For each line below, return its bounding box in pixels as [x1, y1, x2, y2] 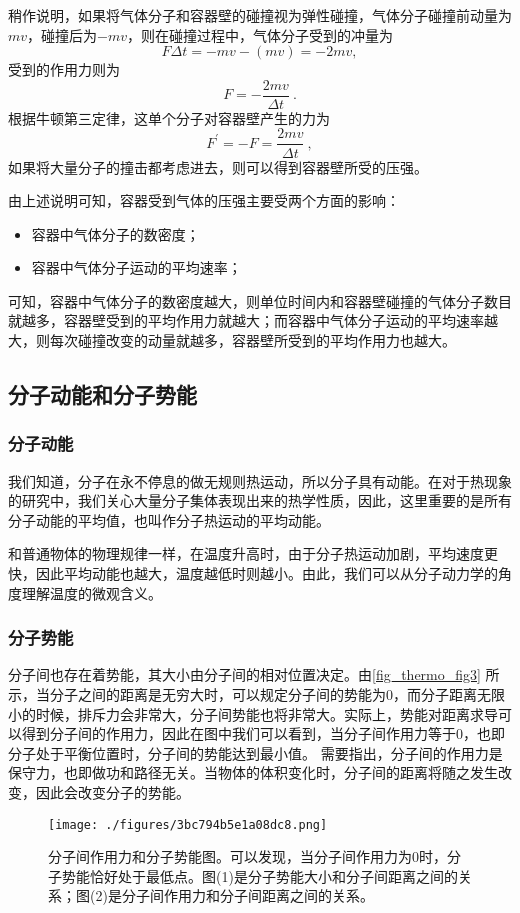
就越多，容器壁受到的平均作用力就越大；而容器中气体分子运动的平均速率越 [8, 310, 498, 331]
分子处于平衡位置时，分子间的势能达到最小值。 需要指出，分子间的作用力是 [8, 742, 503, 763]
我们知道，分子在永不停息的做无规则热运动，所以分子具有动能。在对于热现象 [8, 470, 512, 491]
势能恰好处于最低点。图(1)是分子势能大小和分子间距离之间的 [61, 865, 458, 886]
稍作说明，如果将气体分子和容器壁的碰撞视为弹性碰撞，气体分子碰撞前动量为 [8, 5, 512, 25]
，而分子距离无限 [393, 684, 505, 705]
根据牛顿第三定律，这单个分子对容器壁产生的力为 [8, 107, 330, 128]
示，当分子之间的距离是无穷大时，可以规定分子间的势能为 [8, 684, 386, 705]
